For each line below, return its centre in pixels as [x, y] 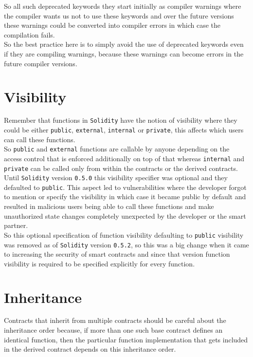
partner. [16, 225]
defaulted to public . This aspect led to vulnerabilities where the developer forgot [125, 187]
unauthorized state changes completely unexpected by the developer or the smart [125, 216]
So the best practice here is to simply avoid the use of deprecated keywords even [124, 44]
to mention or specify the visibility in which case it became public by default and [125, 197]
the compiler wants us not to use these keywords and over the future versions [119, 15]
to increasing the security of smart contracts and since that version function [117, 254]
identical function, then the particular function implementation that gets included [126, 339]
